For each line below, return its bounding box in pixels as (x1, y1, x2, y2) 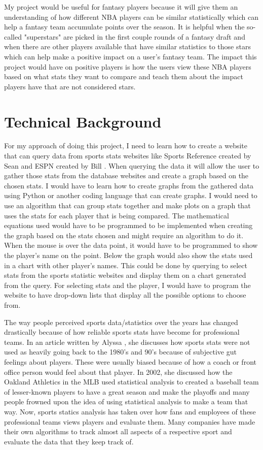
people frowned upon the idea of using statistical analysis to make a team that (4, 396, 248, 407)
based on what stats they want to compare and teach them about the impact (4, 71, 243, 82)
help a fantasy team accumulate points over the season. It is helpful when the (4, 21, 245, 32)
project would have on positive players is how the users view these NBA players (4, 61, 251, 72)
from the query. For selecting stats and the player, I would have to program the (4, 279, 251, 290)
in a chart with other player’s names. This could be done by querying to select (4, 260, 247, 270)
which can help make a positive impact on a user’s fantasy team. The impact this (4, 51, 257, 61)
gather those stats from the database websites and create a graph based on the (4, 170, 249, 181)
